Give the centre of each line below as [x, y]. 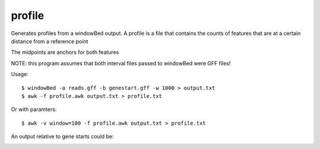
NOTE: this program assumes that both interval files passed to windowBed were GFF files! [121, 63]
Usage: [20, 74]
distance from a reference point [49, 41]
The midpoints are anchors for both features [65, 52]
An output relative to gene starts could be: [62, 137]
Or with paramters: [34, 109]
